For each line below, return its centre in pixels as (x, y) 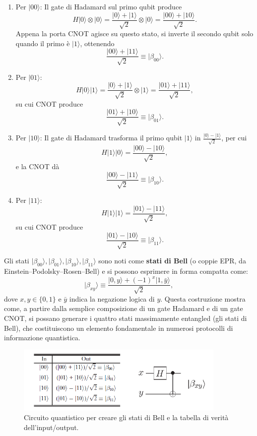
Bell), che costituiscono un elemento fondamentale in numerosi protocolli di (119, 328)
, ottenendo (97, 43)
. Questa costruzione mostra (203, 298)
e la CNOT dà (37, 166)
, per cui (234, 138)
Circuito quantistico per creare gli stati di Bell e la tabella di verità (126, 417)
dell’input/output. (51, 427)
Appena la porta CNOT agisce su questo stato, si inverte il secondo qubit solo (134, 33)
